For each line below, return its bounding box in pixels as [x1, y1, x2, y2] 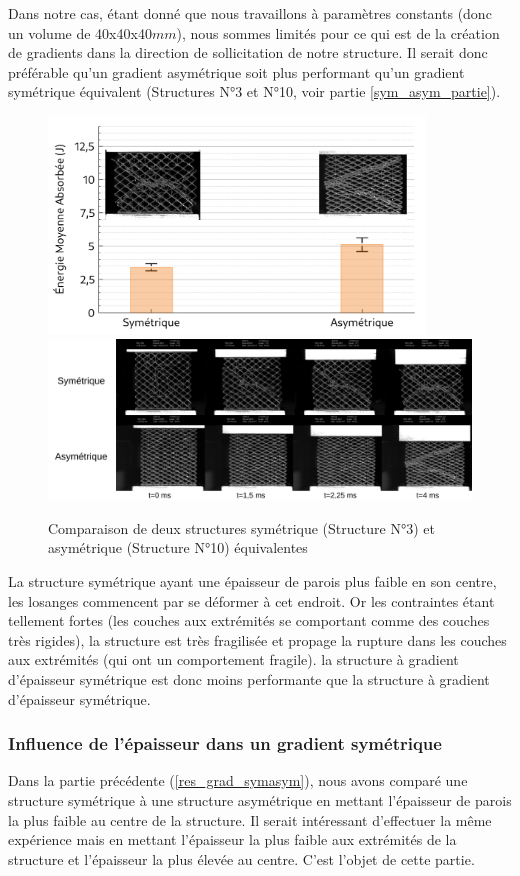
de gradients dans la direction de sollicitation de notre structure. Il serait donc [8, 42, 488, 63]
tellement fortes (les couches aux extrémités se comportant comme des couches [8, 610, 490, 631]
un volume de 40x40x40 [8, 22, 152, 43]
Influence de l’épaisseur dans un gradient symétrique [8, 731, 442, 756]
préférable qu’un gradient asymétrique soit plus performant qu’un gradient [8, 61, 465, 82]
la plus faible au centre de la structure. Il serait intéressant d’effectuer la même [8, 809, 492, 830]
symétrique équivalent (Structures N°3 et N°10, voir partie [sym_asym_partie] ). [8, 81, 501, 102]
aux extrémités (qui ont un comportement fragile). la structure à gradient [8, 649, 459, 670]
